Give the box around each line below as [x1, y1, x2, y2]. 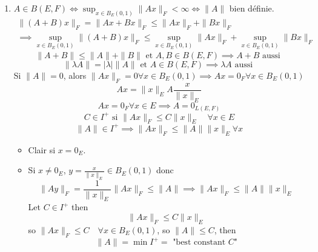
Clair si [28, 143, 56, 156]
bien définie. [229, 2, 274, 14]
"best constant [173, 238, 226, 247]
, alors [63, 68, 87, 81]
